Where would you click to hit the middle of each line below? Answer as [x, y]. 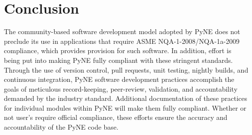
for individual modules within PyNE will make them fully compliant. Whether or [125, 107]
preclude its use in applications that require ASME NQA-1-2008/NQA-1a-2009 [122, 41]
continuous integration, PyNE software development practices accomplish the [119, 79]
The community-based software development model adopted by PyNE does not [122, 31]
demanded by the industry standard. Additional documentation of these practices [126, 98]
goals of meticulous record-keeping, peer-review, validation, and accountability [121, 88]
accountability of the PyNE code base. [61, 127]
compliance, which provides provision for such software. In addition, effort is [118, 50]
